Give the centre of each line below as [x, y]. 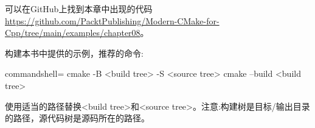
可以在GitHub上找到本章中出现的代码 [79, 9]
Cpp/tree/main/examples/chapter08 [73, 33]
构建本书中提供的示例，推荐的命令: [74, 53]
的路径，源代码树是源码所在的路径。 [77, 118]
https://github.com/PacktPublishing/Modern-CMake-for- [112, 20]
